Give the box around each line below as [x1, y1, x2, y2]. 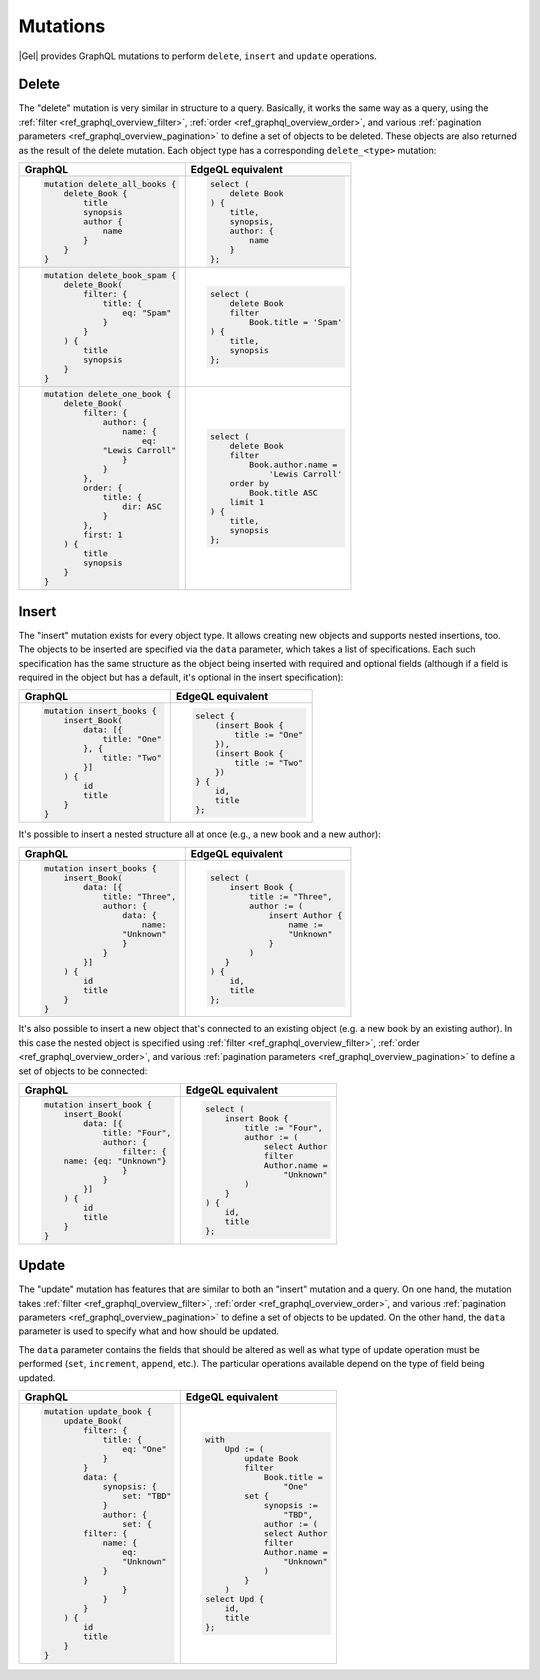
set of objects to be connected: [18, 1065, 148, 1077]
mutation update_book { [43, 1406, 152, 1417]
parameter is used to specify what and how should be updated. [18, 1325, 280, 1337]
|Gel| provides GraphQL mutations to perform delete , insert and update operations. [18, 50, 377, 62]
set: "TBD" [121, 1490, 172, 1501]
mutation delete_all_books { [43, 178, 177, 189]
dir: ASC [121, 501, 162, 512]
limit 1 [229, 496, 265, 507]
